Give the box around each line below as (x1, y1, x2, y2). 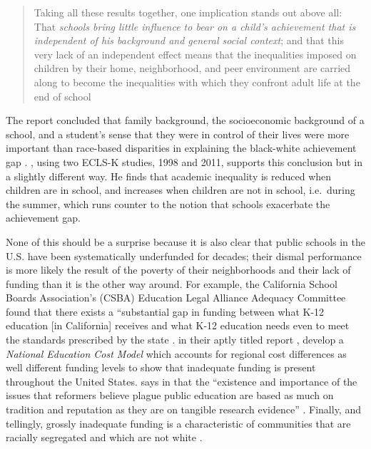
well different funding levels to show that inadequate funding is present (6, 360, 316, 375)
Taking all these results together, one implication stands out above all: (34, 5, 342, 19)
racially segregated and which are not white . (6, 430, 203, 445)
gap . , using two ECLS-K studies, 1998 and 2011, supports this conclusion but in (6, 154, 362, 169)
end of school (34, 88, 91, 103)
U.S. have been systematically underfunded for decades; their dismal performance (6, 248, 362, 263)
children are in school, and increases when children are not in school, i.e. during (6, 182, 355, 197)
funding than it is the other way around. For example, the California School (6, 276, 337, 291)
